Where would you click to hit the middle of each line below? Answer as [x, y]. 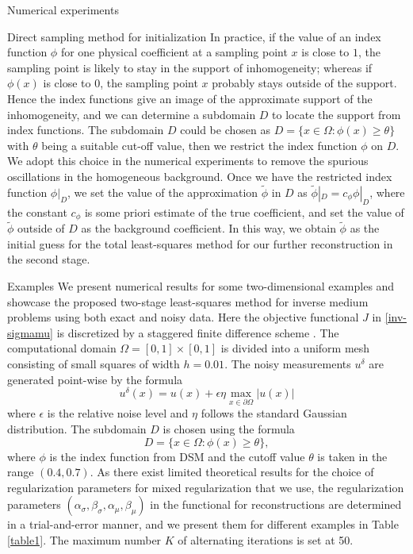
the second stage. [49, 259]
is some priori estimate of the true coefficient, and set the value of [244, 212]
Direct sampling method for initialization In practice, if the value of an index [194, 36]
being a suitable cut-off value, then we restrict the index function [199, 145]
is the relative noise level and [118, 413]
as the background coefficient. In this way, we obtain [208, 228]
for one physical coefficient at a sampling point [174, 52]
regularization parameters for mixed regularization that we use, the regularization [206, 487]
